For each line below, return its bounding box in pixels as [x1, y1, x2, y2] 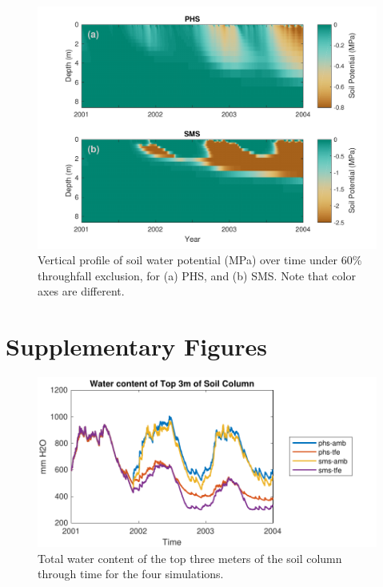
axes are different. [38, 283, 125, 300]
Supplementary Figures [6, 330, 267, 363]
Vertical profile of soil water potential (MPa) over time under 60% [38, 251, 362, 268]
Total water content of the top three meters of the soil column [38, 549, 342, 566]
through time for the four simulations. [38, 565, 224, 582]
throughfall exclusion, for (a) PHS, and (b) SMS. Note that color [38, 267, 356, 283]
